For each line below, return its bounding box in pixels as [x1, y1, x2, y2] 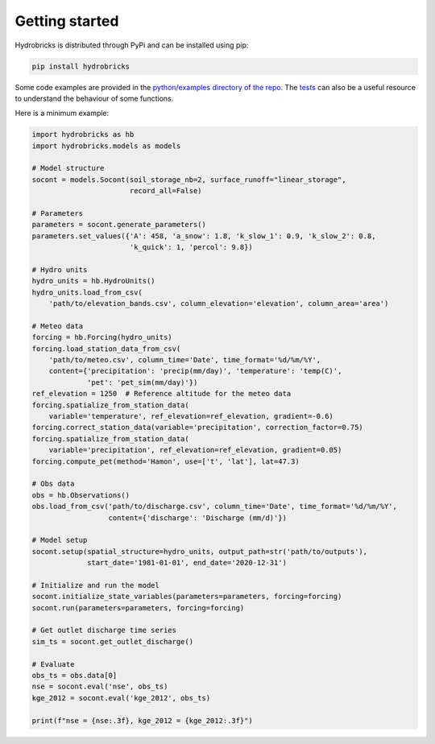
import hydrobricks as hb [31, 130, 135, 139]
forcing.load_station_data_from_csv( [31, 344, 181, 353]
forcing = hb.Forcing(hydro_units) [31, 333, 172, 342]
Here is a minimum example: [14, 109, 110, 118]
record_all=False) [129, 186, 202, 196]
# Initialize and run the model [31, 581, 160, 589]
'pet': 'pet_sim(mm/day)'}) [87, 378, 198, 386]
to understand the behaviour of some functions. [14, 93, 174, 103]
